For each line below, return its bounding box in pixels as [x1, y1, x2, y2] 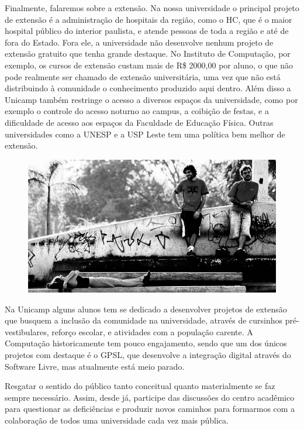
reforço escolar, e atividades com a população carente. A [51, 325, 253, 338]
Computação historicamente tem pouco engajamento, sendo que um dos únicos [5, 337, 287, 349]
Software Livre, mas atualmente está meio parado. [5, 360, 185, 372]
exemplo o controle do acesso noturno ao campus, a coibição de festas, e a [5, 105, 269, 117]
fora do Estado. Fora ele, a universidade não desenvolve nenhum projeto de [5, 36, 274, 48]
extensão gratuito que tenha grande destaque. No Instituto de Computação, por [5, 47, 291, 60]
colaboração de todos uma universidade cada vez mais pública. [5, 414, 229, 426]
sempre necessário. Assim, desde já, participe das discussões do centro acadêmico [5, 391, 295, 403]
